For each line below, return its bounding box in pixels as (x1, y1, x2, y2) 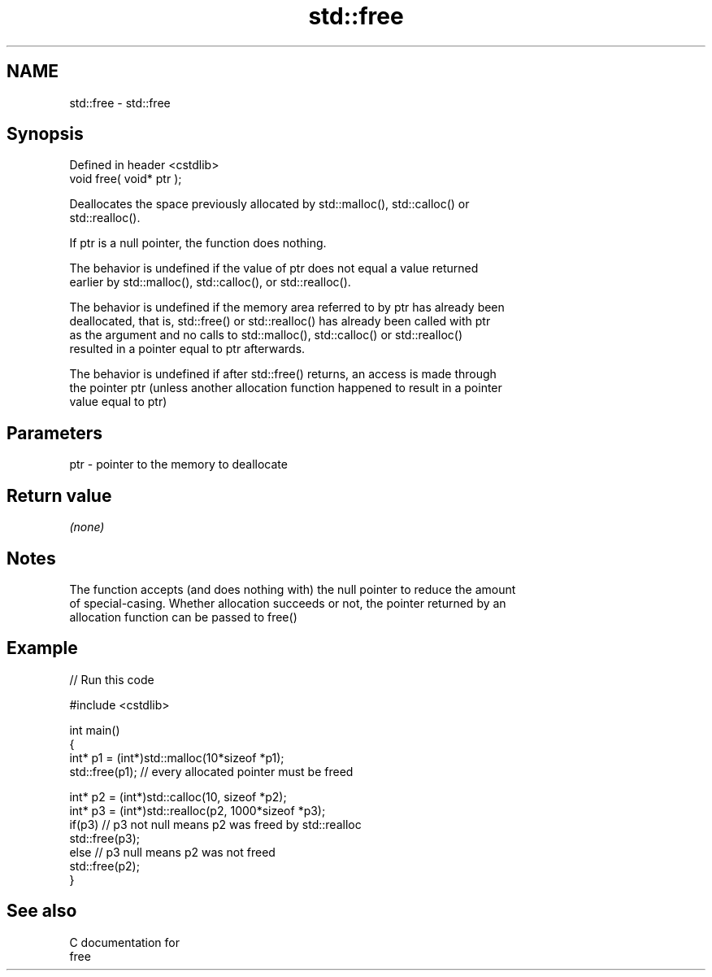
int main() (69, 722, 120, 737)
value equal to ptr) (69, 395, 167, 409)
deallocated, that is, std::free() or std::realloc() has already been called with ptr (69, 314, 491, 329)
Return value (7, 485, 112, 506)
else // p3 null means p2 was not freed (69, 844, 276, 859)
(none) (69, 520, 105, 534)
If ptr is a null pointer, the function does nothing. (69, 236, 327, 251)
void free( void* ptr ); (69, 172, 182, 186)
